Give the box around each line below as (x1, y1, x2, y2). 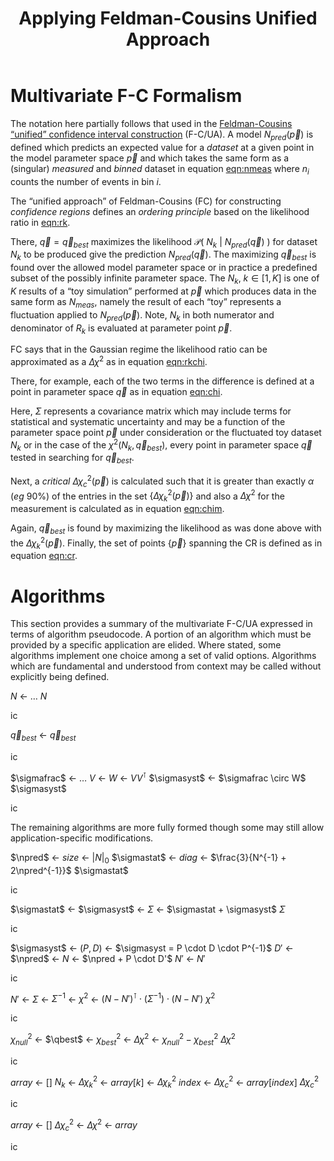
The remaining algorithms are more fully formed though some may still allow (10, 821, 325, 833)
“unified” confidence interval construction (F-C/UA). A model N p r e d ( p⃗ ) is (10, 128, 314, 142)
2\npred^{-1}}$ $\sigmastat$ (10, 864, 129, 876)
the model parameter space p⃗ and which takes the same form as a (10, 152, 290, 164)
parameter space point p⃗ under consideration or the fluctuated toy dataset (10, 426, 322, 438)
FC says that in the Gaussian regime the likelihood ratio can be (10, 343, 268, 356)
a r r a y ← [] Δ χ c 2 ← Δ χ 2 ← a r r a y (10, 1117, 138, 1133)
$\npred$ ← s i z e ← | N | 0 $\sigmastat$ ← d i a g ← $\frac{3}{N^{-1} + (10, 851, 287, 866)
